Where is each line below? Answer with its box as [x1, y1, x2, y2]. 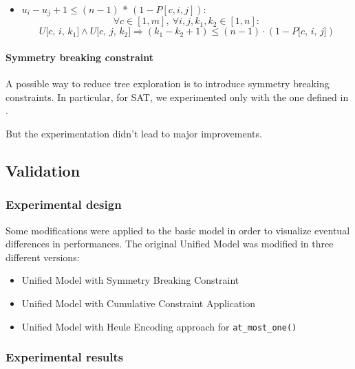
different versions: [6, 249, 80, 264]
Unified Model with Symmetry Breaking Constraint [21, 273, 239, 287]
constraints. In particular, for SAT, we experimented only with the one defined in [6, 89, 349, 104]
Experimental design [6, 196, 122, 213]
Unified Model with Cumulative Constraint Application [21, 296, 256, 310]
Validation [6, 160, 80, 181]
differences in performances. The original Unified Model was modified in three [6, 236, 334, 251]
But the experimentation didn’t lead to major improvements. [6, 126, 262, 141]
